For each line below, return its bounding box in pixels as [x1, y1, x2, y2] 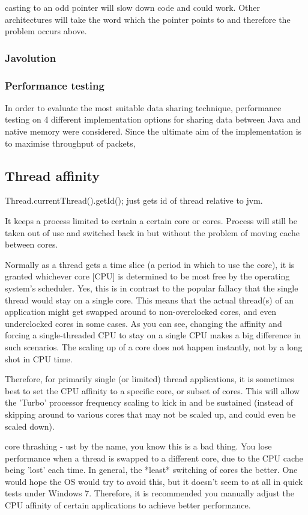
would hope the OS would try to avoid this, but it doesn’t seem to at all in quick [5, 475, 303, 487]
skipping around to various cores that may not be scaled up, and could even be [5, 407, 296, 420]
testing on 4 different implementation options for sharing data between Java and [5, 113, 301, 126]
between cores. [5, 238, 58, 251]
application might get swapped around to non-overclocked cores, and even [5, 305, 277, 318]
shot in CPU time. [5, 352, 73, 365]
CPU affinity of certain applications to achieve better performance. [5, 499, 251, 511]
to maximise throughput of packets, [5, 136, 136, 149]
